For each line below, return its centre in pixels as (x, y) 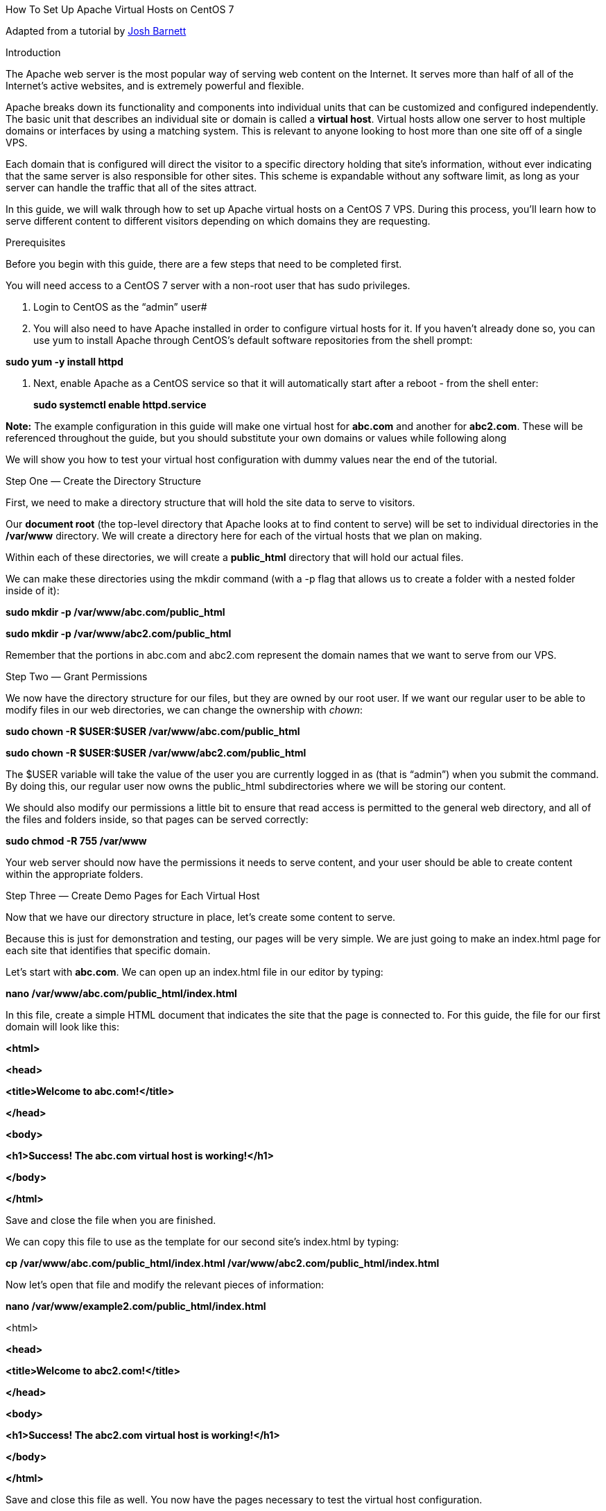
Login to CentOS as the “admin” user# (120, 307)
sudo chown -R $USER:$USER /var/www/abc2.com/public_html (156, 753)
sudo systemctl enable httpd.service (120, 405)
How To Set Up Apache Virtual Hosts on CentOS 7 (120, 9)
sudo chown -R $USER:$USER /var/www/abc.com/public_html (153, 731)
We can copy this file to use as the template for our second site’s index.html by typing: (202, 1242)
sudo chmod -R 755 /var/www (76, 841)
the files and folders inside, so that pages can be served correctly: (157, 819)
